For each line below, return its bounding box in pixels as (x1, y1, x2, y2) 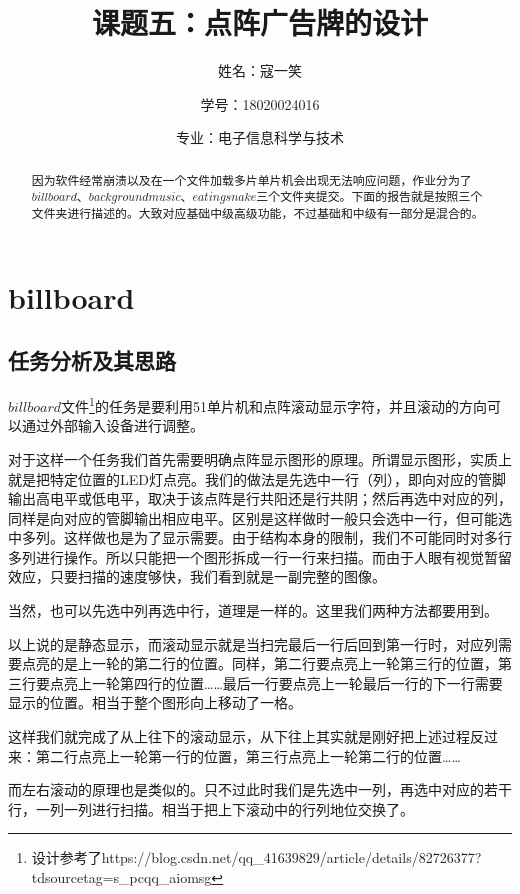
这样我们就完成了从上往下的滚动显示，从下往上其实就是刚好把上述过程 (8, 726, 470, 747)
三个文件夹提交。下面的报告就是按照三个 (256, 188, 483, 205)
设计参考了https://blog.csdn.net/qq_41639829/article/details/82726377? (31, 847, 482, 868)
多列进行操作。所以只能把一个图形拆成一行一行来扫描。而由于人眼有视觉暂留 (8, 546, 512, 567)
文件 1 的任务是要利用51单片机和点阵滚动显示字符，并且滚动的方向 (61, 393, 487, 416)
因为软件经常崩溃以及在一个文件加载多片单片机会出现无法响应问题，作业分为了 (31, 171, 472, 188)
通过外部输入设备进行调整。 (21, 415, 204, 436)
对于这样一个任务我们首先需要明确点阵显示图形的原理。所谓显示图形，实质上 (8, 448, 512, 469)
